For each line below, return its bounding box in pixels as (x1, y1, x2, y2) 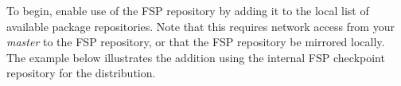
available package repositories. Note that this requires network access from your (6, 18, 395, 34)
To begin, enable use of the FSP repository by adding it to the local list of (6, 2, 369, 18)
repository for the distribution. (6, 64, 156, 81)
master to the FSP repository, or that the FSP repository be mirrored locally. (6, 33, 385, 50)
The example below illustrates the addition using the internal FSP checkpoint (6, 49, 385, 65)
